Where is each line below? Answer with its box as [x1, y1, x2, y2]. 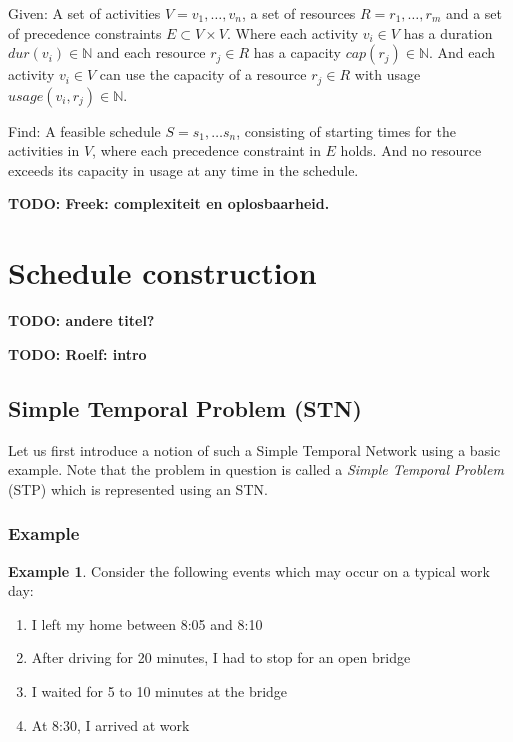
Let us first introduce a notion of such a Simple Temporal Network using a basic [8, 439, 501, 460]
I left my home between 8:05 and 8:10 [31, 613, 263, 634]
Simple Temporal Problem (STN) [8, 392, 362, 423]
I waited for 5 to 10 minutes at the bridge [31, 680, 288, 701]
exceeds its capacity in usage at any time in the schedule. [8, 159, 359, 180]
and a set [445, 3, 502, 23]
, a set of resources [241, 3, 356, 23]
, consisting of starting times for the [236, 120, 456, 141]
